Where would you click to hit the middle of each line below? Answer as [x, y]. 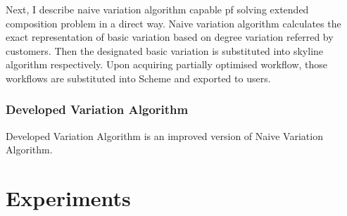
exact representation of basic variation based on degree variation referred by [170, 37]
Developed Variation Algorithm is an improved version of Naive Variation [164, 135]
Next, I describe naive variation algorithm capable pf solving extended [157, 9]
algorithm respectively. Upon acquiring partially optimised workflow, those [167, 64]
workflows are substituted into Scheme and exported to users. [138, 78]
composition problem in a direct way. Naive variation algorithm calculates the [173, 23]
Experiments [68, 198]
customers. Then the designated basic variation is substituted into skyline [165, 50]
